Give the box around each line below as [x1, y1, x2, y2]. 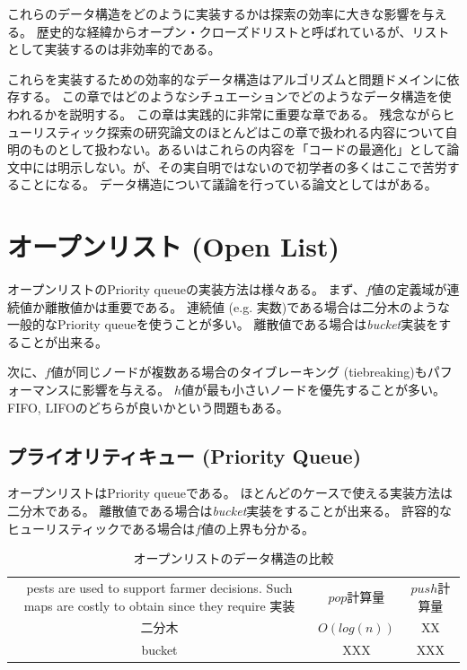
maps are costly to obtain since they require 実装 [23, 596, 295, 614]
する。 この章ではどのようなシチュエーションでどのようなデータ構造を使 [19, 87, 452, 106]
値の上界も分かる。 [200, 518, 314, 537]
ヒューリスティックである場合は [7, 518, 196, 537]
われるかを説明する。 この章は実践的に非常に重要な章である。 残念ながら [7, 104, 443, 123]
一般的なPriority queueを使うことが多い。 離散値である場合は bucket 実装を [7, 315, 439, 334]
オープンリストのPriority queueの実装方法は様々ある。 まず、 [7, 280, 366, 299]
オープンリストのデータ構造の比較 [133, 549, 334, 568]
